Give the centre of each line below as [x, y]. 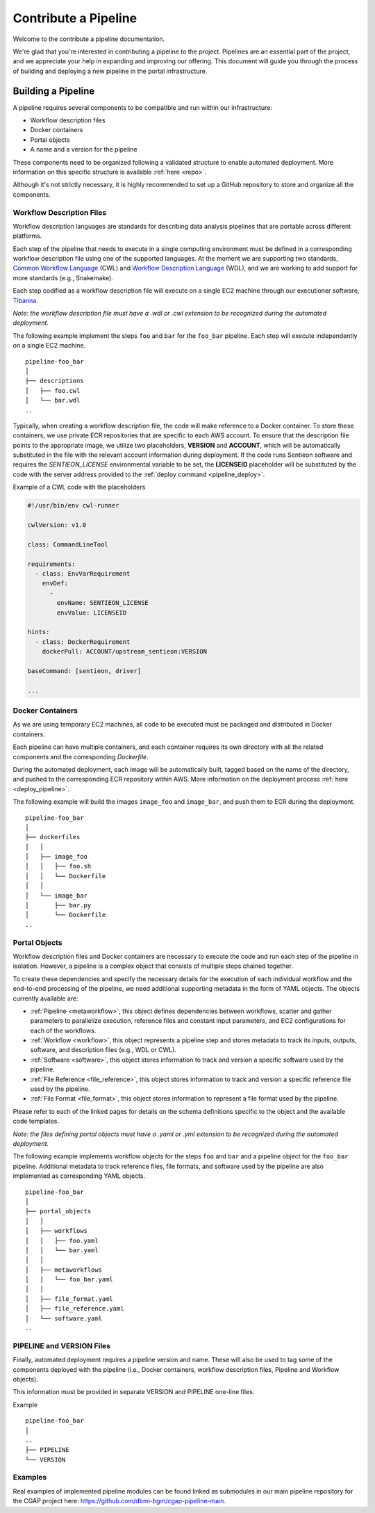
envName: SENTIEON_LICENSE [102, 603]
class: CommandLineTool [68, 544]
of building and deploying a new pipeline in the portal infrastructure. [110, 71]
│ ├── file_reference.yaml [75, 1309]
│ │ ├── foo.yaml [62, 1240]
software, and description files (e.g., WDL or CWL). [103, 1050]
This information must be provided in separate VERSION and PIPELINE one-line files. [134, 1392]
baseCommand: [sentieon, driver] [84, 671]
